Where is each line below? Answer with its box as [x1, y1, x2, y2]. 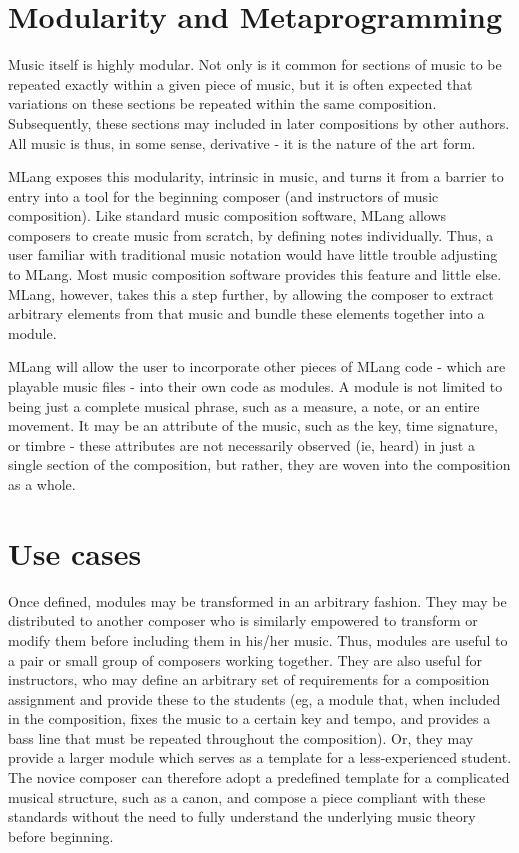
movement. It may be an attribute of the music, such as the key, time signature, [8, 415, 498, 436]
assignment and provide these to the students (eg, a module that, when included [8, 688, 501, 709]
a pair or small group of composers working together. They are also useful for [8, 649, 482, 670]
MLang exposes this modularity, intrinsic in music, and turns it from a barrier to [8, 166, 504, 187]
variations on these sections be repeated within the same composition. [8, 93, 437, 114]
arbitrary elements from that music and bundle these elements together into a [8, 303, 485, 324]
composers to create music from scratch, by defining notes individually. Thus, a [8, 224, 494, 245]
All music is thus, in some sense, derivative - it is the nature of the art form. [8, 132, 476, 153]
